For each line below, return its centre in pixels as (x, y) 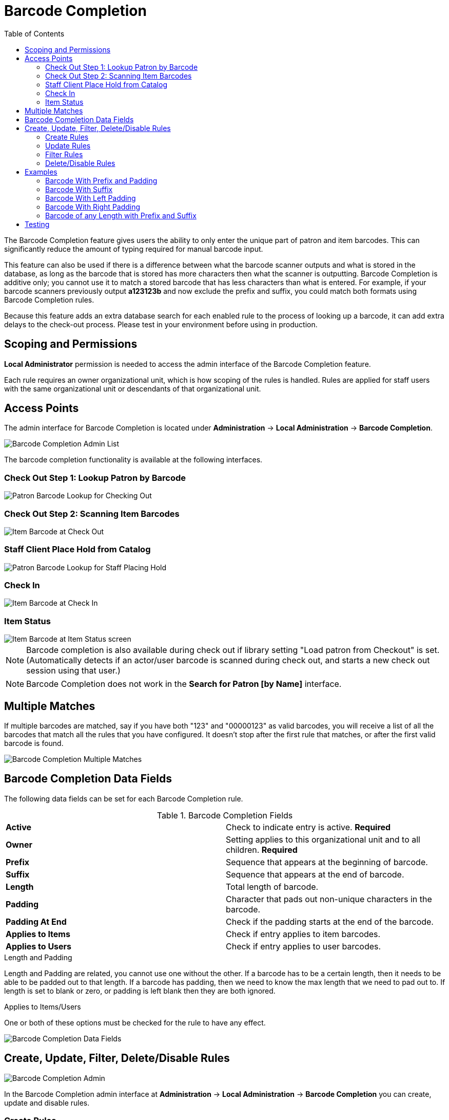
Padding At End (36, 921)
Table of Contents (34, 33)
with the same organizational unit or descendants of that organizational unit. (133, 388)
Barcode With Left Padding (91, 198)
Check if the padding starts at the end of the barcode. (330, 921)
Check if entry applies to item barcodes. (303, 934)
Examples (41, 172)
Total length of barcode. (272, 886)
